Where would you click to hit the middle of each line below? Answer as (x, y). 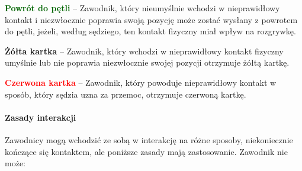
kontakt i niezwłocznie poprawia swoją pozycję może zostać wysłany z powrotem (151, 19)
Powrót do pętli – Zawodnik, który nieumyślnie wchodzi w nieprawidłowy (142, 8)
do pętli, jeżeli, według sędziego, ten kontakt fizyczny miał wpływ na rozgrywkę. (150, 31)
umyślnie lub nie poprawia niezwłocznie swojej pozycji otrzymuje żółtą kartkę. (147, 62)
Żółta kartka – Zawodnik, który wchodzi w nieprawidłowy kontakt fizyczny (144, 51)
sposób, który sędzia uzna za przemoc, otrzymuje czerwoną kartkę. (126, 94)
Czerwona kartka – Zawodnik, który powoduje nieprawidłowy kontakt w (141, 82)
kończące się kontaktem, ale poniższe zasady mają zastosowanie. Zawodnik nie (146, 151)
